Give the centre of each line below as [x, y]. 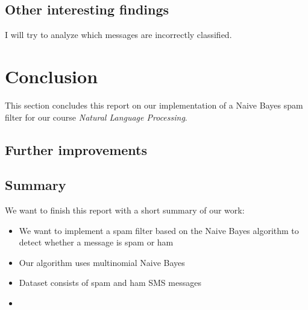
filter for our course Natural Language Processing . [96, 117]
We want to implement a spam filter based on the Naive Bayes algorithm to [159, 230]
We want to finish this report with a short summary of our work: [125, 210]
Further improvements [76, 149]
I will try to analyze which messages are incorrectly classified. [118, 35]
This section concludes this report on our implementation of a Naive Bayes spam [154, 105]
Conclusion [52, 76]
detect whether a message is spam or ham [96, 242]
